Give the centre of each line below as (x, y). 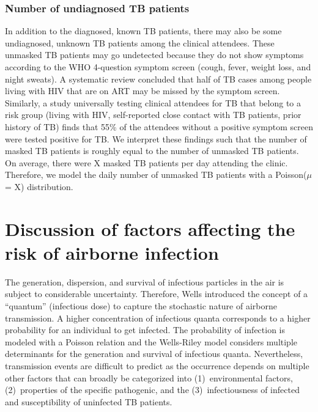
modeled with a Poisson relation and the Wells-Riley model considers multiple (151, 341)
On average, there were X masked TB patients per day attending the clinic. (146, 162)
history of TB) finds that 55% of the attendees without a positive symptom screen (159, 126)
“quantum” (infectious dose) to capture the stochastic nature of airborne (141, 306)
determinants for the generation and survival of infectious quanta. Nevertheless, (154, 354)
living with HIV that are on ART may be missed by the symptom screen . (142, 91)
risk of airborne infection (112, 252)
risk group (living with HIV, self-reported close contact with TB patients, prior (153, 115)
